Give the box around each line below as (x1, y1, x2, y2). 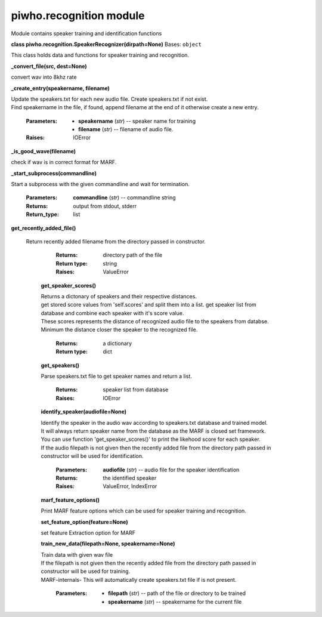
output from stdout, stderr (73, 202, 137, 209)
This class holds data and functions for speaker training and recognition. (11, 51, 190, 59)
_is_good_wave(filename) (11, 147, 76, 155)
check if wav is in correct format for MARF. (11, 159, 117, 166)
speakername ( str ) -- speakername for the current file (108, 598, 242, 605)
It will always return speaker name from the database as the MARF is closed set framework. (41, 427, 267, 434)
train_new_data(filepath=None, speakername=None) (41, 540, 175, 547)
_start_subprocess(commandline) (11, 169, 97, 177)
